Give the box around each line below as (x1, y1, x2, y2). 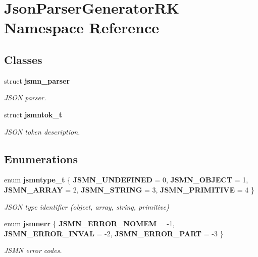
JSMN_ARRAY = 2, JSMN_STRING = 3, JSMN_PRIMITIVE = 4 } (4, 184, 254, 195)
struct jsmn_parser (4, 75, 70, 86)
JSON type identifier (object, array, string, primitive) (4, 201, 169, 212)
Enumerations (4, 151, 78, 166)
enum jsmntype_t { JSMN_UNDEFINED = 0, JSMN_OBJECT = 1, (4, 174, 248, 185)
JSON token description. (4, 126, 80, 137)
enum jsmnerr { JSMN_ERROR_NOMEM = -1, (4, 218, 175, 229)
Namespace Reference (4, 17, 159, 38)
